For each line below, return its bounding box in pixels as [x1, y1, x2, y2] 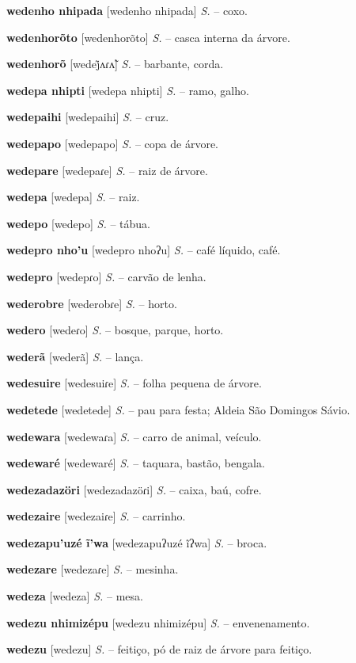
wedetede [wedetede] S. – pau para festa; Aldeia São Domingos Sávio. [6, 401, 350, 417]
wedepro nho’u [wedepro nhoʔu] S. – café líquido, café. [6, 242, 281, 258]
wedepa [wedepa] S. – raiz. [6, 189, 140, 205]
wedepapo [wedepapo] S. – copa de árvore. [6, 135, 219, 151]
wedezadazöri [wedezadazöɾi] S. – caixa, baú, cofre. [6, 481, 262, 497]
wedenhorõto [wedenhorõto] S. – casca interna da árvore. [6, 29, 290, 45]
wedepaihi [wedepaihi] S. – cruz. [6, 109, 169, 125]
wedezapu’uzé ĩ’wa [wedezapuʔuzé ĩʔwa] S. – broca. [6, 534, 267, 551]
